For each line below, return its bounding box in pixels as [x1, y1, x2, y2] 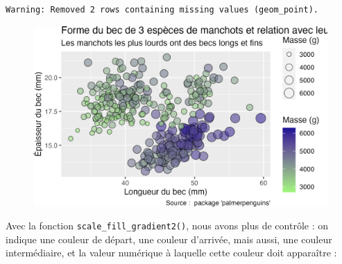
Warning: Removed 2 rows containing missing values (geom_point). [6, 5, 319, 15]
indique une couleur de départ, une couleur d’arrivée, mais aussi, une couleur [6, 231, 332, 246]
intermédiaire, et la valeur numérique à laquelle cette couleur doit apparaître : [6, 245, 337, 260]
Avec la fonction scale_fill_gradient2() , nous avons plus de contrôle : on [6, 218, 328, 233]
